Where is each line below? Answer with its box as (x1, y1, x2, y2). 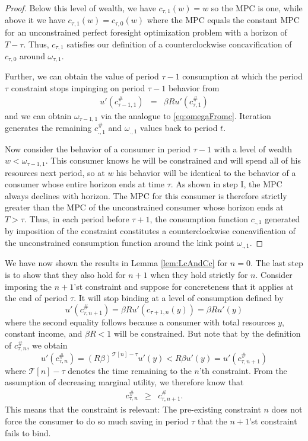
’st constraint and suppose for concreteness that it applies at (74, 280, 294, 292)
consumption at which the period (182, 70, 303, 82)
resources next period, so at (5, 166, 105, 178)
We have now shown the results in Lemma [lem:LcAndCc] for (5, 257, 228, 269)
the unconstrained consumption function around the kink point (5, 236, 234, 248)
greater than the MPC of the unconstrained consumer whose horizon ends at (5, 201, 284, 213)
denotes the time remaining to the (68, 364, 192, 376)
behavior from (168, 82, 220, 94)
